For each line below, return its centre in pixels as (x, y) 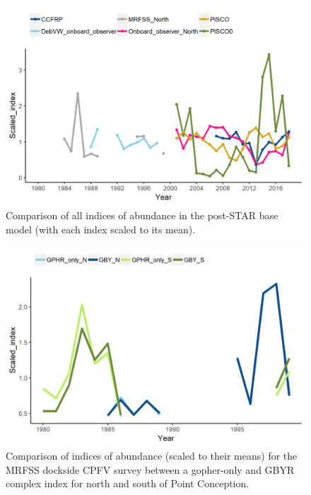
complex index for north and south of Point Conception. (128, 483)
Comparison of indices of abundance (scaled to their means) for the (152, 456)
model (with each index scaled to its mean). (101, 229)
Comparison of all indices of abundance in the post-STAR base (142, 215)
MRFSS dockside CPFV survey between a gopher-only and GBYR (150, 469)
